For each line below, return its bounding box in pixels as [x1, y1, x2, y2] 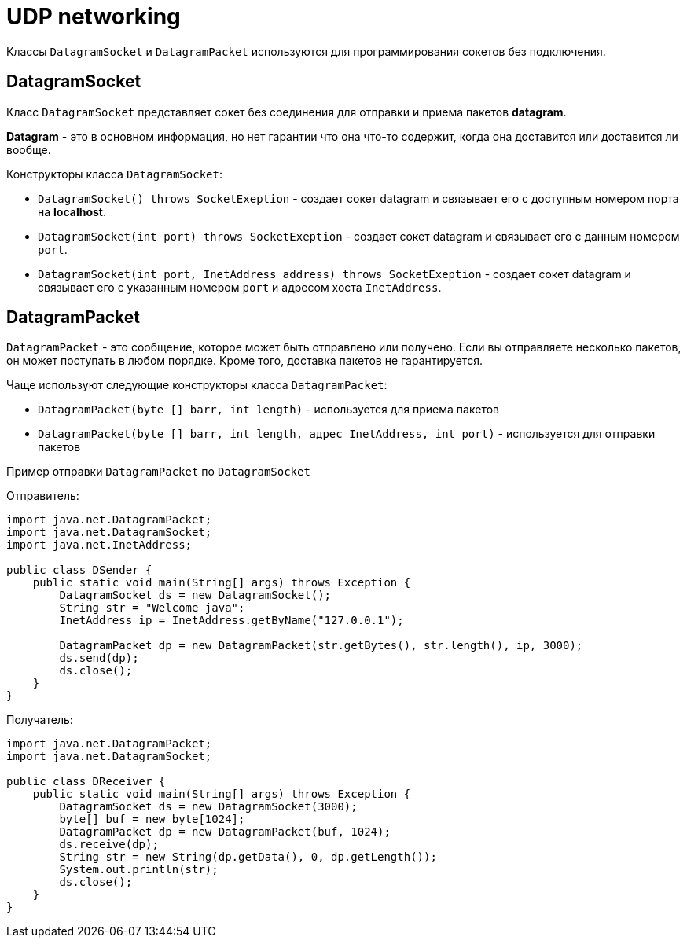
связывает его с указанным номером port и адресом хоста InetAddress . [38, 280, 442, 294]
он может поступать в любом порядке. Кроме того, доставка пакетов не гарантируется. [6, 354, 483, 368]
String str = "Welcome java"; [59, 601, 245, 615]
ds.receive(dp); [59, 838, 159, 851]
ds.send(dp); [59, 652, 139, 665]
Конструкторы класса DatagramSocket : [6, 167, 222, 181]
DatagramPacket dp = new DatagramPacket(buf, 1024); [59, 825, 391, 839]
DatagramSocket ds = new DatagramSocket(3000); [59, 800, 358, 814]
